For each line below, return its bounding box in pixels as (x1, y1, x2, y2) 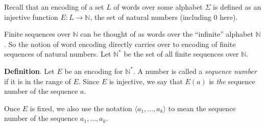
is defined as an (213, 2, 261, 12)
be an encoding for (64, 65, 123, 76)
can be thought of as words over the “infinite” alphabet (80, 29, 253, 39)
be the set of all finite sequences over (124, 48, 239, 59)
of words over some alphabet (113, 2, 203, 12)
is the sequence (209, 75, 255, 86)
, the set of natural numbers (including (90, 11, 211, 22)
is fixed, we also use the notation (30, 103, 132, 113)
